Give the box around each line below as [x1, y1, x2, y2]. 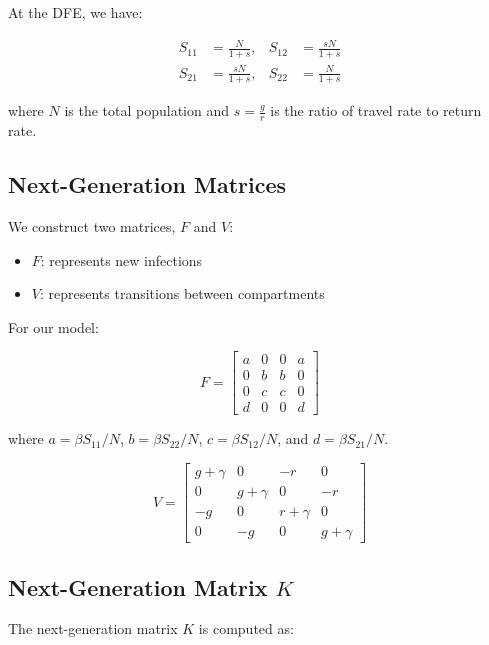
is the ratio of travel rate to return [270, 100, 482, 121]
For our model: [8, 316, 99, 337]
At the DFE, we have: [8, 2, 143, 22]
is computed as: [198, 618, 294, 639]
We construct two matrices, [8, 215, 176, 236]
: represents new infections [40, 249, 203, 270]
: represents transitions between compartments [39, 283, 325, 304]
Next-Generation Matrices [8, 169, 287, 200]
